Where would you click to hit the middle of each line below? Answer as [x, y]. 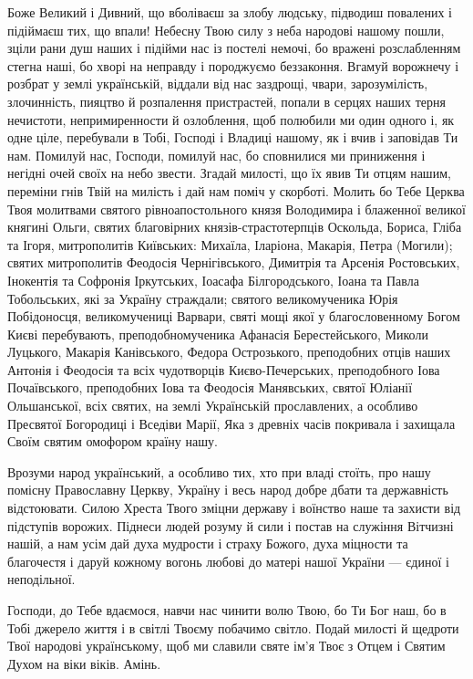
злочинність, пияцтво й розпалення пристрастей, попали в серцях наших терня [226, 101]
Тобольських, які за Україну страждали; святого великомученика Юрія [203, 298]
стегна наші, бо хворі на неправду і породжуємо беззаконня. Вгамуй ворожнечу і [233, 65]
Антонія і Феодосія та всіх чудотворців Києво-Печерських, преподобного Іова [224, 369]
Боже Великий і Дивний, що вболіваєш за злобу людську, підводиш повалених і [230, 12]
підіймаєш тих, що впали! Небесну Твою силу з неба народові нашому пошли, [226, 30]
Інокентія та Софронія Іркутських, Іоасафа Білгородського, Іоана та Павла [213, 280]
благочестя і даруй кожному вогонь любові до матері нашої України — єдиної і [228, 561]
